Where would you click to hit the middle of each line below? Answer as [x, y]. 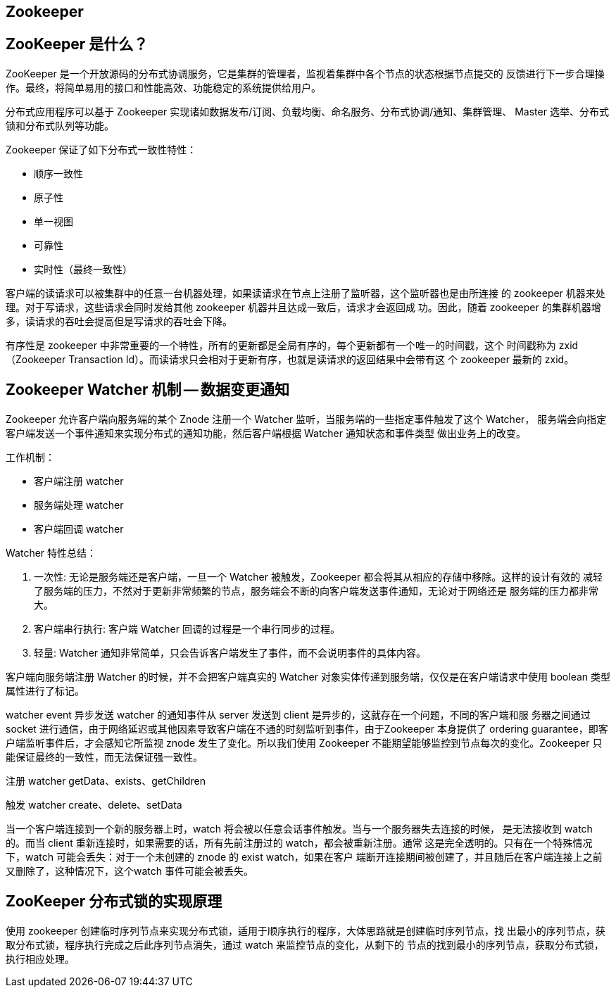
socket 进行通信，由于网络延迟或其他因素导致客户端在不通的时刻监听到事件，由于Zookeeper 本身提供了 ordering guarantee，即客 [307, 728]
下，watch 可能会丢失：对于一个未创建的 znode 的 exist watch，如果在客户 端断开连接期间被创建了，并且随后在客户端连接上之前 [304, 856]
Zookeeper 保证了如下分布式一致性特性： [101, 149]
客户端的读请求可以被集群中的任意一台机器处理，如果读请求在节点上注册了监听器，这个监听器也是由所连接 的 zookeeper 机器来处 [306, 293]
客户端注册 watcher [79, 481]
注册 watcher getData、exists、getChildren [106, 780]
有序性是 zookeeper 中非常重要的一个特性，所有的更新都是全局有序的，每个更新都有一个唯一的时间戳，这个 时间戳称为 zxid [292, 345]
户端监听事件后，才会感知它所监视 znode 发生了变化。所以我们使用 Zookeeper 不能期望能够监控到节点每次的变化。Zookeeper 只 [304, 742]
